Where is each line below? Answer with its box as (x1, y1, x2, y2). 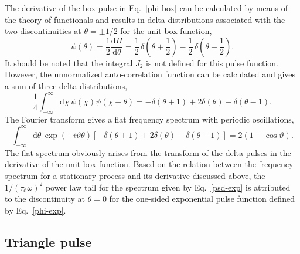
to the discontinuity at (5, 192, 85, 205)
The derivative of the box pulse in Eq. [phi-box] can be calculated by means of (5, 2, 288, 13)
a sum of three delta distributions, (5, 79, 128, 92)
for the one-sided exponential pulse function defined (109, 192, 295, 205)
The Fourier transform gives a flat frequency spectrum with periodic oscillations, (5, 113, 294, 125)
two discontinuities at (5, 25, 81, 37)
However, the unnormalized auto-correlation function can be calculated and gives (5, 68, 296, 80)
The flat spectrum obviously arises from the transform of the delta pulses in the (5, 146, 291, 158)
